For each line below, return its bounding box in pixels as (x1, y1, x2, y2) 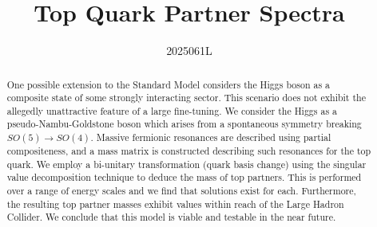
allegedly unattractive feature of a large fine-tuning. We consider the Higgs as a (6, 104, 337, 117)
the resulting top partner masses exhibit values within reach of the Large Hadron (6, 197, 344, 210)
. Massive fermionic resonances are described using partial (90, 131, 331, 144)
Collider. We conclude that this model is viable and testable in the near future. (6, 210, 336, 224)
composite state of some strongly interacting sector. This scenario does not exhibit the (6, 91, 366, 104)
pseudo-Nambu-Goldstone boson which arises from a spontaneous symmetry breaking (6, 117, 362, 131)
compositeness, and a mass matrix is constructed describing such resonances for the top (6, 144, 371, 158)
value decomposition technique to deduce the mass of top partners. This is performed (6, 170, 362, 184)
